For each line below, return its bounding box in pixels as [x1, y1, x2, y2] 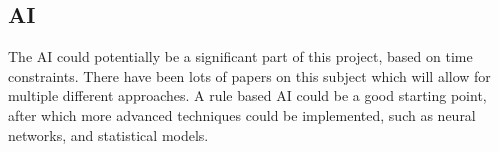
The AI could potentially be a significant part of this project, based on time [8, 46, 473, 67]
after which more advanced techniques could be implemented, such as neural [8, 104, 476, 125]
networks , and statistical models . [8, 124, 209, 145]
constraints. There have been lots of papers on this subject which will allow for [8, 65, 491, 86]
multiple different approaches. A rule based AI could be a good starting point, [8, 85, 487, 106]
